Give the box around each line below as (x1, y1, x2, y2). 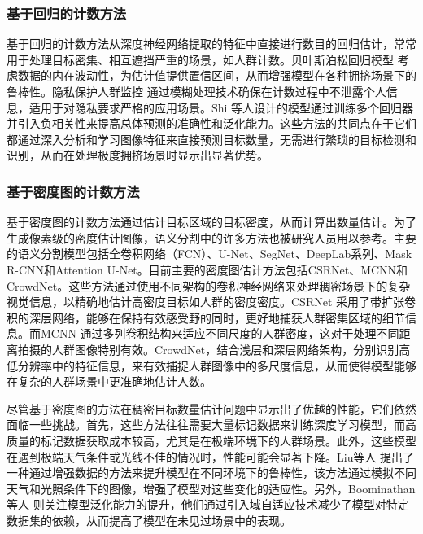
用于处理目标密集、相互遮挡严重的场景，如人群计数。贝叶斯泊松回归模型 (7, 50, 394, 68)
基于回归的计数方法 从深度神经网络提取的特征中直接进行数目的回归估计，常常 (7, 35, 416, 52)
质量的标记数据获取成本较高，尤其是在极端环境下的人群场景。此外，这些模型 (7, 431, 416, 449)
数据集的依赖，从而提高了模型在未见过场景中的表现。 (7, 511, 291, 528)
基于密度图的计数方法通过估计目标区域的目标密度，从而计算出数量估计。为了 (7, 213, 416, 230)
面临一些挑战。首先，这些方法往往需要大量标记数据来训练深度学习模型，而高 (7, 416, 416, 433)
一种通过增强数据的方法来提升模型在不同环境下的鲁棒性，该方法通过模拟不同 (7, 464, 416, 481)
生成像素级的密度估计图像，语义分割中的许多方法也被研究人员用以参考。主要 (7, 229, 416, 246)
